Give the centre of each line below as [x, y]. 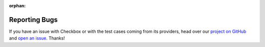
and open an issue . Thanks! [37, 38]
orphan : [17, 6]
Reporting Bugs [33, 20]
